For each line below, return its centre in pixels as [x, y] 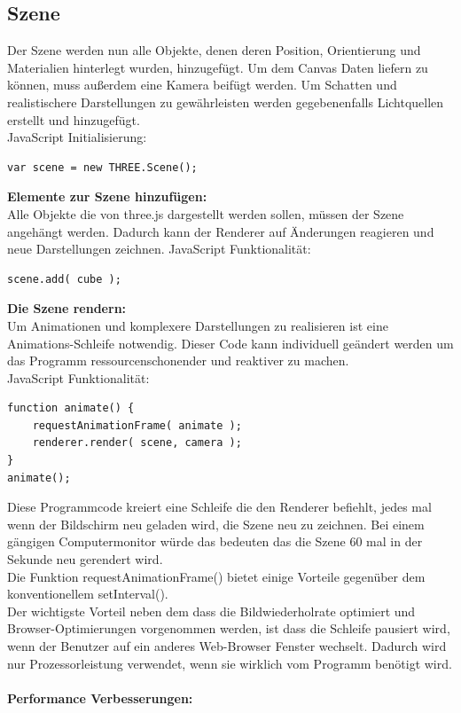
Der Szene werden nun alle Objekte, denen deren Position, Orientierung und [214, 50]
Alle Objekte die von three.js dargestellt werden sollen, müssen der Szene [206, 213]
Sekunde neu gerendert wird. [85, 559]
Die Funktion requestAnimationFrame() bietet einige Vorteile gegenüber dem [216, 576]
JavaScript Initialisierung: [77, 137]
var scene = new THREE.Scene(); [102, 167]
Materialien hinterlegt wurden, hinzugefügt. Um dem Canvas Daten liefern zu [218, 67]
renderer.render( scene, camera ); [137, 443]
